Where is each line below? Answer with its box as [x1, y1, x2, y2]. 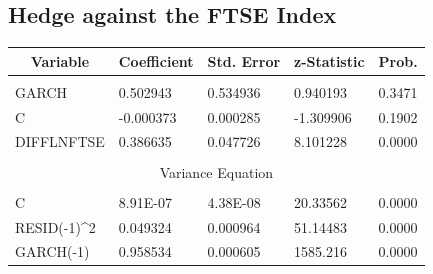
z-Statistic [294, 50, 365, 71]
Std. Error [207, 50, 281, 71]
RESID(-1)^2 [15, 216, 96, 237]
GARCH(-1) [15, 241, 90, 262]
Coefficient [118, 50, 194, 71]
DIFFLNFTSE [15, 131, 105, 152]
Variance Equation [159, 161, 274, 182]
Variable [30, 50, 90, 71]
